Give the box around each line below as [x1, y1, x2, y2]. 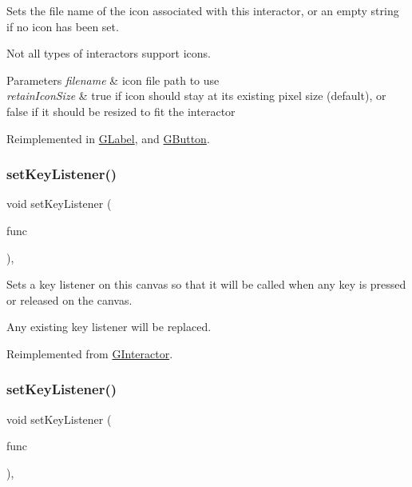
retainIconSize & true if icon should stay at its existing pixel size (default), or [6, 87, 386, 104]
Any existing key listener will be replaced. [6, 318, 212, 335]
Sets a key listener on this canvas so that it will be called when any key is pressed [6, 276, 406, 293]
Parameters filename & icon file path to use [6, 71, 220, 88]
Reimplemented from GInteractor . [6, 345, 173, 361]
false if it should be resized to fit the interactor [6, 102, 236, 119]
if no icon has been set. [6, 18, 119, 34]
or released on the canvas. [6, 291, 133, 308]
